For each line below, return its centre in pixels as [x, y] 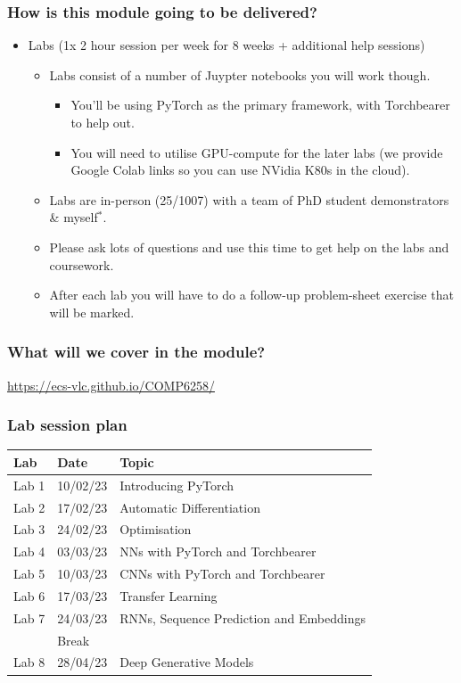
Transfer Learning [169, 595]
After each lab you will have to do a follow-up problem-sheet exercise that [251, 295]
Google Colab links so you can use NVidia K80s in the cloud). [240, 170]
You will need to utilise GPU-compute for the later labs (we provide [257, 152]
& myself [74, 217]
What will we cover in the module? [136, 352]
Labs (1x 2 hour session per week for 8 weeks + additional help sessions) [226, 45]
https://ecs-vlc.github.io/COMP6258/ [111, 385]
